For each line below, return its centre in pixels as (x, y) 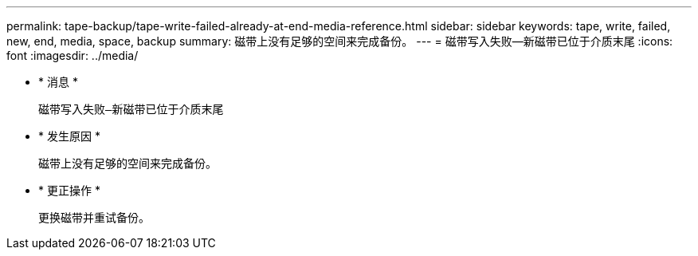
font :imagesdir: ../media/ (73, 55)
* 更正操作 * (69, 190)
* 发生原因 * (69, 136)
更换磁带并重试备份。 (94, 217)
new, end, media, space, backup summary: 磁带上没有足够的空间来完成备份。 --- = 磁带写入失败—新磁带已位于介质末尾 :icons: (340, 41)
